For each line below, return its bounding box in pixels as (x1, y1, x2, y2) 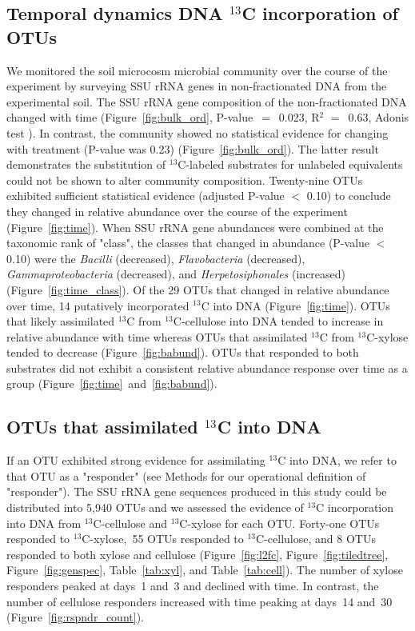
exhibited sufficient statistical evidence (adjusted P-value (6, 187, 285, 204)
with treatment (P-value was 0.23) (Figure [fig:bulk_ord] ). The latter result (6, 140, 379, 157)
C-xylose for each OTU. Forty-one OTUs (179, 514, 380, 531)
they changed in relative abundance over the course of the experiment (6, 202, 348, 219)
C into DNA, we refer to (277, 452, 397, 469)
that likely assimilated (6, 313, 115, 329)
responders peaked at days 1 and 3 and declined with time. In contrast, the (6, 577, 379, 594)
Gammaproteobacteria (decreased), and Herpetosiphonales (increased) (6, 266, 346, 282)
